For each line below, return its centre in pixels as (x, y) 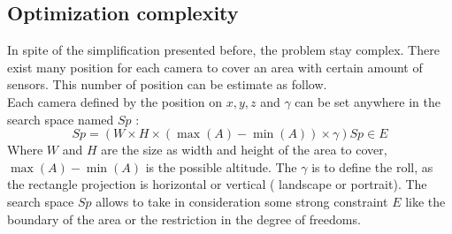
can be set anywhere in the (368, 101)
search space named (61, 119)
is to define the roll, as (372, 166)
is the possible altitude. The (221, 166)
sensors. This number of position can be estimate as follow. (167, 84)
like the (425, 201)
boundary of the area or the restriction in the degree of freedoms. (184, 219)
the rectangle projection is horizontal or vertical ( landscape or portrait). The (217, 184)
